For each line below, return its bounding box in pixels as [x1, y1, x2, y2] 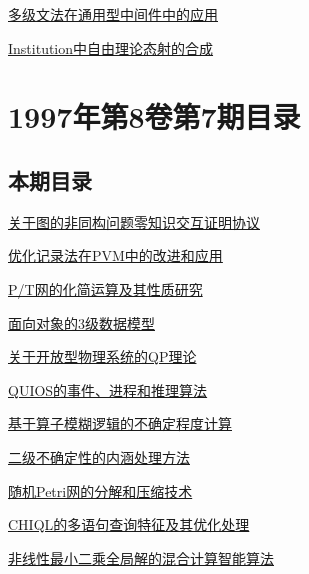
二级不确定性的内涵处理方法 [8, 446, 190, 467]
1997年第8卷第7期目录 [8, 96, 301, 137]
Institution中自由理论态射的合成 [8, 37, 214, 58]
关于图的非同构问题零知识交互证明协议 [8, 211, 260, 232]
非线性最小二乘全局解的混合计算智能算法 [8, 547, 274, 568]
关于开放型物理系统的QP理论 [8, 346, 197, 367]
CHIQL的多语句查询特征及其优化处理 [8, 514, 250, 535]
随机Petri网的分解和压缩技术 [8, 480, 193, 501]
